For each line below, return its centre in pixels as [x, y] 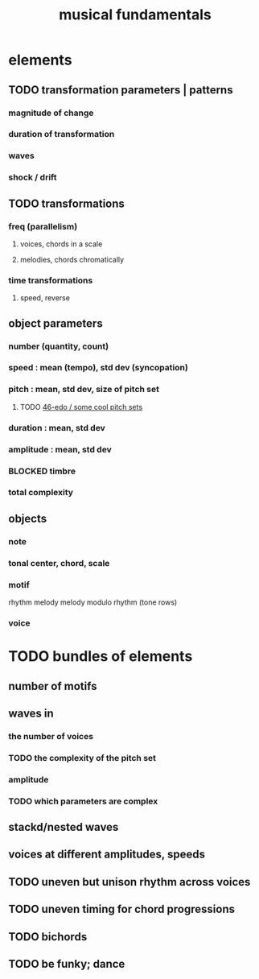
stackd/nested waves [64, 827]
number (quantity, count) [59, 346]
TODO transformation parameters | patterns [121, 90]
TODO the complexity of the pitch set [82, 758]
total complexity [41, 493]
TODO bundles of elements [101, 657]
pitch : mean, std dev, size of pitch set [84, 390]
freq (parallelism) [43, 226]
